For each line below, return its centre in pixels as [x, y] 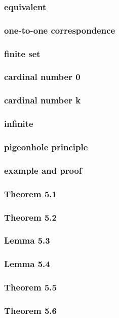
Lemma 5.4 [27, 264]
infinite [19, 124]
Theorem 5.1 [30, 193]
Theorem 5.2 [30, 217]
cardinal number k [43, 100]
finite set [22, 53]
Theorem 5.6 [30, 310]
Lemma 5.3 [27, 240]
